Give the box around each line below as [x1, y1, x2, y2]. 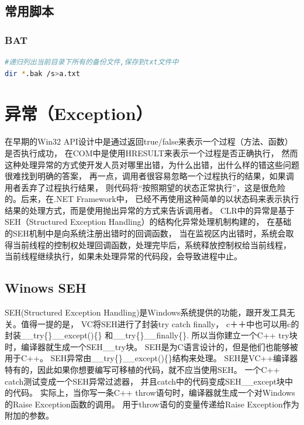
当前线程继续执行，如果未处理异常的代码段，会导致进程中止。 [5, 250, 242, 262]
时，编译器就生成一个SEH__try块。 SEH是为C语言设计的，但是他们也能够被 [5, 340, 298, 352]
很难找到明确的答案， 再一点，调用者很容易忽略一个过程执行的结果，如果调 [5, 170, 294, 182]
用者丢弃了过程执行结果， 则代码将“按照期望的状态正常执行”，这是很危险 [5, 181, 285, 193]
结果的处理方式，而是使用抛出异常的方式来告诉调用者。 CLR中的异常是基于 [5, 204, 295, 216]
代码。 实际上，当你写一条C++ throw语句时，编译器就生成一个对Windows [12, 386, 295, 399]
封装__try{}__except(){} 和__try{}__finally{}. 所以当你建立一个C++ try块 [5, 329, 298, 341]
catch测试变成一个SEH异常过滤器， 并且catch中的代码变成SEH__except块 [5, 375, 285, 387]
